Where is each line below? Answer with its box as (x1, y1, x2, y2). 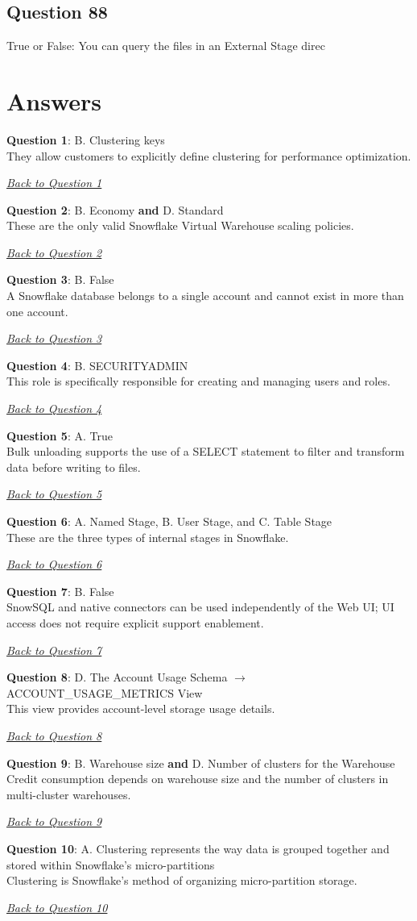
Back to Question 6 (6, 556, 102, 573)
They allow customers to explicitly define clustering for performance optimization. (6, 147, 411, 164)
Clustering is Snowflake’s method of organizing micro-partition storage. (6, 872, 357, 889)
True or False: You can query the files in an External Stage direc (6, 37, 325, 54)
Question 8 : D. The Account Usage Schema (6, 669, 228, 686)
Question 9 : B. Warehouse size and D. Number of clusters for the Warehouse (6, 754, 395, 771)
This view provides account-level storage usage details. (6, 700, 275, 717)
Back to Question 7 (6, 641, 102, 658)
